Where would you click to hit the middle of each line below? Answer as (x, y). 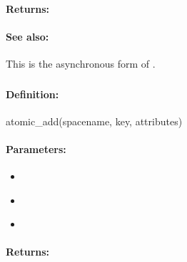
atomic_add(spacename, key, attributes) (94, 121)
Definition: (32, 94)
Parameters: (36, 148)
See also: (27, 36)
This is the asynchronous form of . (81, 63)
